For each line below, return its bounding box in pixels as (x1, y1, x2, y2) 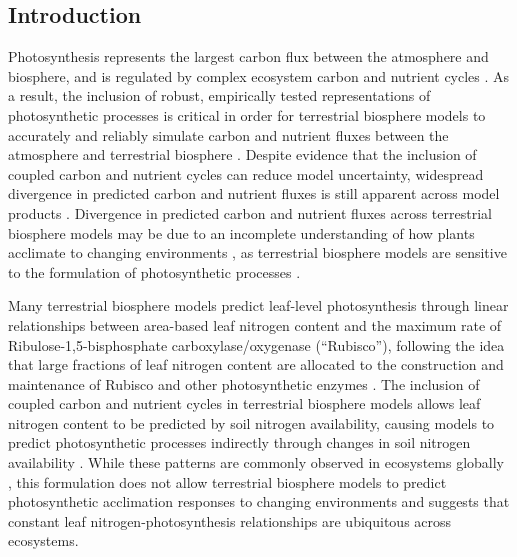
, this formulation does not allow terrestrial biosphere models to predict (8, 471, 447, 492)
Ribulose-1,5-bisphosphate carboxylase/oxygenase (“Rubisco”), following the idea (8, 334, 505, 355)
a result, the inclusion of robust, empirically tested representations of (8, 85, 431, 106)
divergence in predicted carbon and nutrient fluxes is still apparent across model (8, 183, 500, 204)
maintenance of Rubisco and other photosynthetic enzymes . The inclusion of (8, 373, 480, 394)
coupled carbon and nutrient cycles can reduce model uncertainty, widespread (8, 163, 484, 184)
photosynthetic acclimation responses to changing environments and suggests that (8, 491, 510, 512)
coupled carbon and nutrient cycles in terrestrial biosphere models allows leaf (8, 393, 481, 414)
